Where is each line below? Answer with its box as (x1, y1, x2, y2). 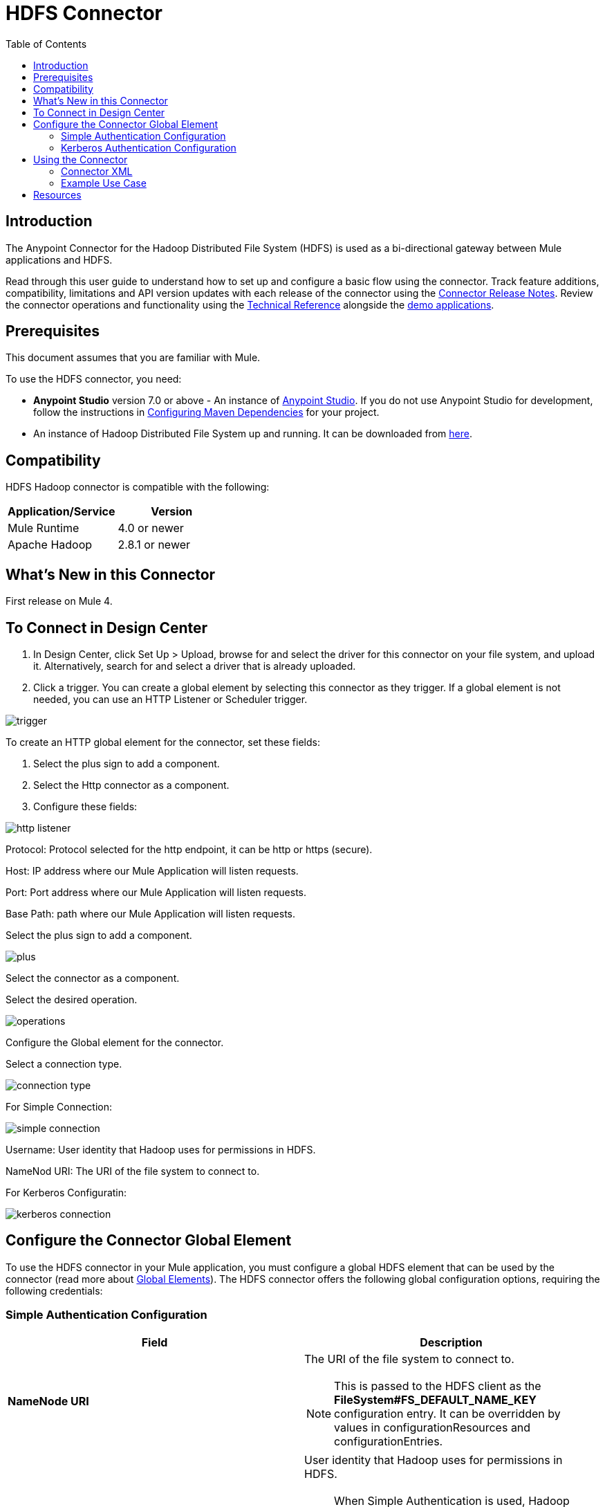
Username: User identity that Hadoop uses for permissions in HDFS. (6, 1143, 316, 1156)
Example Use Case (61, 176, 147, 189)
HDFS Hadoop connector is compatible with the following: (6, 481, 270, 493)
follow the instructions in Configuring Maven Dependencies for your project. (33, 406, 380, 419)
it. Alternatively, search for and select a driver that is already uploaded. (33, 659, 356, 672)
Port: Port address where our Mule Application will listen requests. (6, 886, 306, 898)
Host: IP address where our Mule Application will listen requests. (6, 864, 299, 877)
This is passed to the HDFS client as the (334, 1378, 541, 1393)
